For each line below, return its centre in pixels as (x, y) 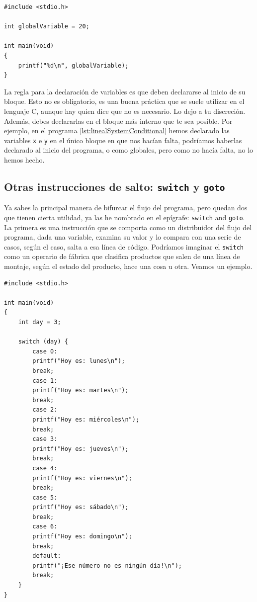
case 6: (45, 527)
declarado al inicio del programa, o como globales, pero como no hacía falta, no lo (129, 150)
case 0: (45, 351)
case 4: (45, 468)
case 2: (45, 410)
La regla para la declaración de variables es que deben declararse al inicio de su (125, 91)
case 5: (45, 497)
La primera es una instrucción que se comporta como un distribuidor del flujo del (128, 227)
